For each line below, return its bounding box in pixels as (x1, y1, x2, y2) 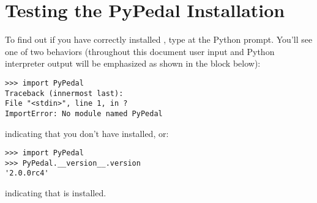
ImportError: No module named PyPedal (5, 109, 163, 118)
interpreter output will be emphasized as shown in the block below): (5, 57, 261, 70)
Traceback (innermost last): (5, 89, 124, 98)
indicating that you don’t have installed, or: (5, 127, 169, 139)
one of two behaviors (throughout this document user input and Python (5, 45, 275, 57)
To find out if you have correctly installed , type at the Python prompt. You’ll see (5, 33, 313, 46)
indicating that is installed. (5, 186, 106, 199)
